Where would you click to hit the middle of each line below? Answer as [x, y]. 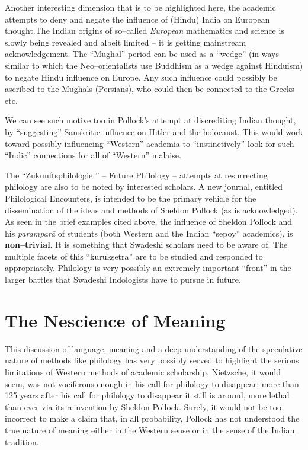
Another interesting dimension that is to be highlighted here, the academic [140, 7]
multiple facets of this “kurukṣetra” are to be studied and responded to [134, 256]
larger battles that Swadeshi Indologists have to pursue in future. [123, 280]
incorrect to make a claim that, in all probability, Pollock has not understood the [152, 418]
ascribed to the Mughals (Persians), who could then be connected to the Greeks [150, 89]
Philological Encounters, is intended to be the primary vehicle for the [131, 198]
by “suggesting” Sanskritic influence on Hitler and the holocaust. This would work [154, 131]
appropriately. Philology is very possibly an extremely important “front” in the [148, 268]
